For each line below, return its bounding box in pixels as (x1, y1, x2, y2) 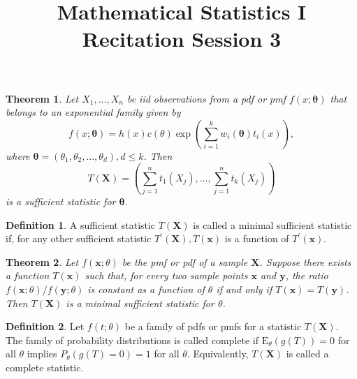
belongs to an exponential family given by (6, 105, 181, 119)
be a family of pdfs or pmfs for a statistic (124, 319, 302, 334)
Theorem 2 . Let (6, 254, 79, 269)
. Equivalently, (187, 346, 249, 361)
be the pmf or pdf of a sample (122, 254, 248, 269)
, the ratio (285, 268, 328, 283)
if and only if (216, 282, 272, 297)
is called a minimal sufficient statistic (193, 217, 352, 232)
